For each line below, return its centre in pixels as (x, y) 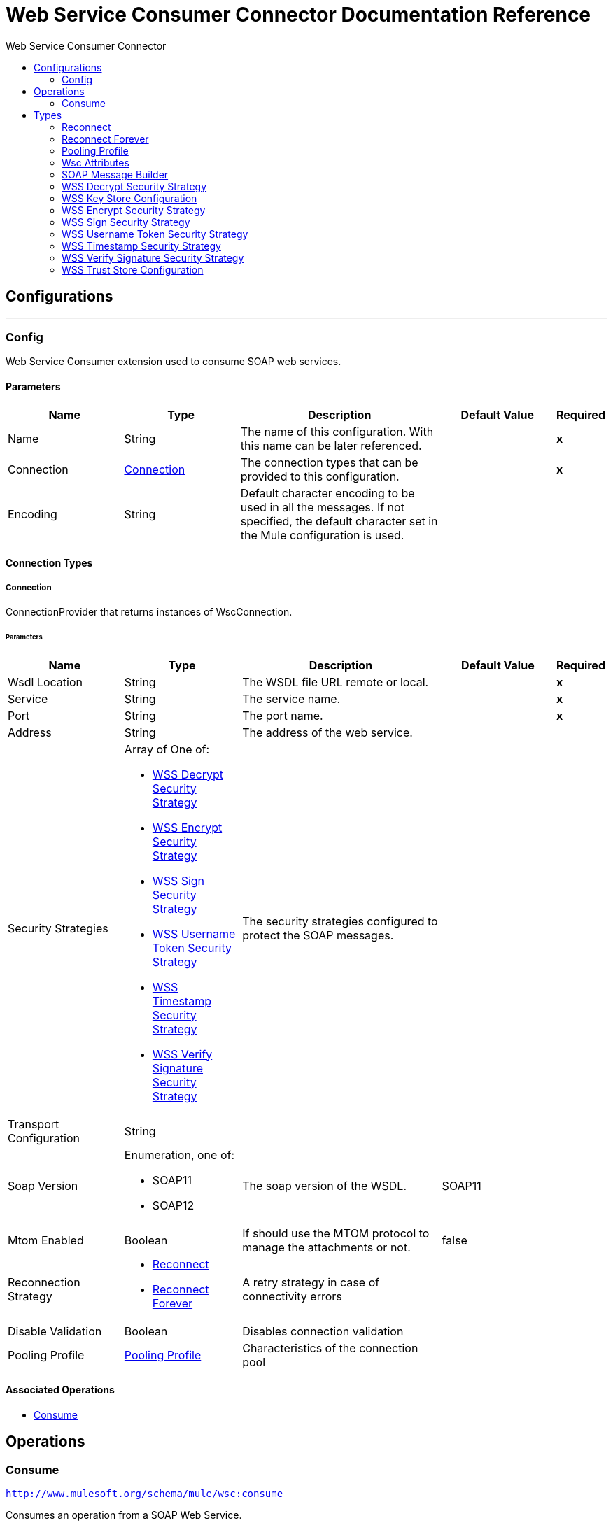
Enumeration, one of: (179, 1155)
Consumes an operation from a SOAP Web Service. (124, 1515)
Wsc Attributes (96, 162)
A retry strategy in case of (311, 1282)
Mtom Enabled (46, 1240)
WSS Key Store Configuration (129, 198)
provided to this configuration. (320, 476)
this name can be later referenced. (331, 445)
